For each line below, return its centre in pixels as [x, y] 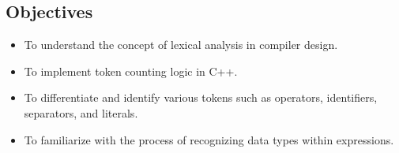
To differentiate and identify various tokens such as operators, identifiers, [201, 97]
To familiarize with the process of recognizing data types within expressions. [209, 139]
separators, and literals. [81, 112]
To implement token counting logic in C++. [131, 71]
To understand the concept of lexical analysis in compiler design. [181, 45]
